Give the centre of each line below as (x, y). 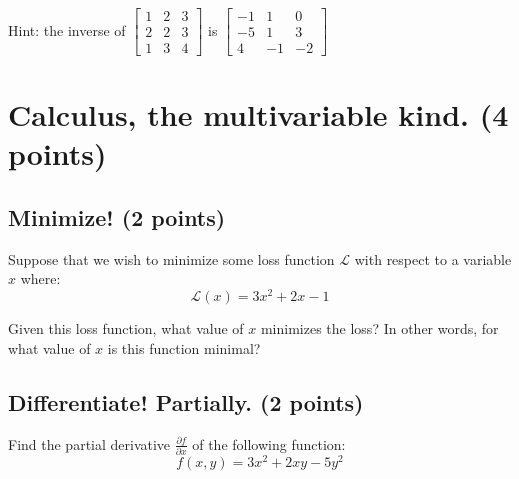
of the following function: (269, 443)
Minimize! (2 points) (117, 217)
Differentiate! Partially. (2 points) (186, 401)
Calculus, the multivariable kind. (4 (258, 114)
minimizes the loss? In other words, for (379, 328)
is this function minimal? (184, 347)
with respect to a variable (433, 258)
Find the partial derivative (89, 443)
